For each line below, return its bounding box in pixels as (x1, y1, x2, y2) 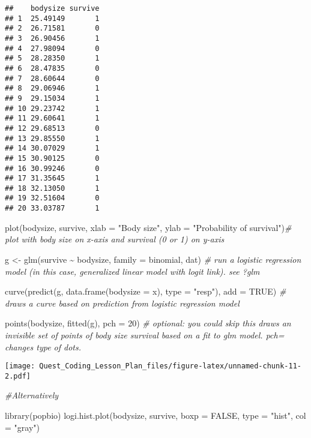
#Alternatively (5, 389, 59, 401)
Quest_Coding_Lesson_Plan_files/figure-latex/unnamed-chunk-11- (39, 362, 301, 371)
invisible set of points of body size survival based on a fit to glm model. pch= (5, 328, 285, 341)
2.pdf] (5, 371, 31, 380)
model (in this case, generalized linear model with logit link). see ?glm (5, 265, 260, 277)
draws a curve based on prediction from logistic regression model (5, 296, 240, 309)
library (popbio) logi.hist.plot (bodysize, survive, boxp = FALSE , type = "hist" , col (5, 409, 306, 422)
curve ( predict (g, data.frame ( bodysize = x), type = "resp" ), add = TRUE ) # (5, 285, 286, 298)
